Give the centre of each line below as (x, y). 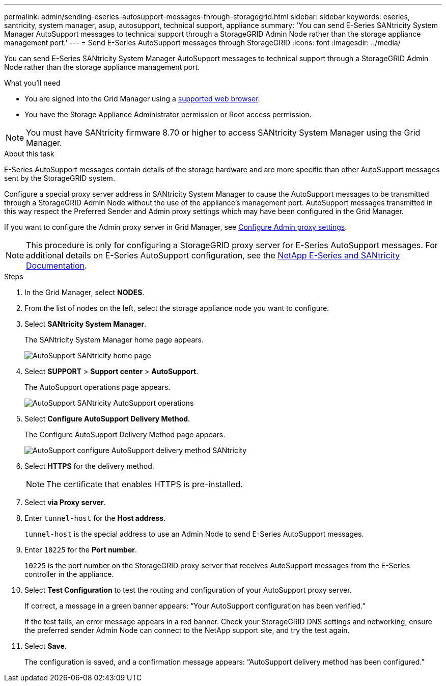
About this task (29, 154)
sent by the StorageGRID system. (60, 178)
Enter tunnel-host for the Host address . (95, 518)
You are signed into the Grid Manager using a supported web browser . (142, 99)
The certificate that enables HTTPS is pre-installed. (145, 484)
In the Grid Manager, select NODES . (85, 292)
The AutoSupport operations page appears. (97, 387)
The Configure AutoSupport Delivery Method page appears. (125, 434)
